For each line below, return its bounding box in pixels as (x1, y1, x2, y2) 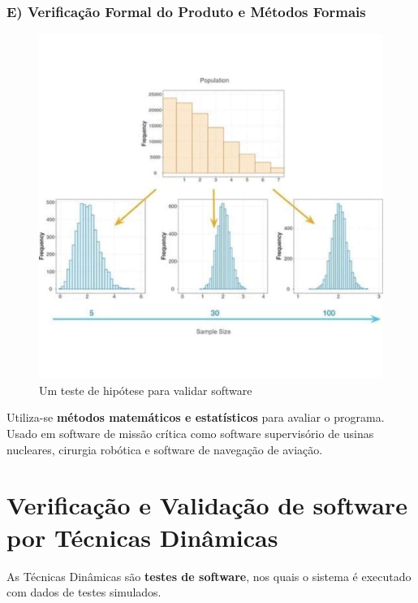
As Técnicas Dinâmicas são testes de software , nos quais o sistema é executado (6, 567, 412, 584)
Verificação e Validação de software (6, 488, 407, 522)
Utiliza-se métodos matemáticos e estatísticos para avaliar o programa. (6, 409, 385, 426)
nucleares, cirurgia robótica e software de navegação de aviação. (6, 440, 323, 458)
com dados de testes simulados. (6, 583, 162, 601)
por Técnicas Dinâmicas (6, 520, 278, 553)
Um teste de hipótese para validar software (39, 381, 252, 398)
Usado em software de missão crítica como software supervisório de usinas (6, 425, 374, 441)
